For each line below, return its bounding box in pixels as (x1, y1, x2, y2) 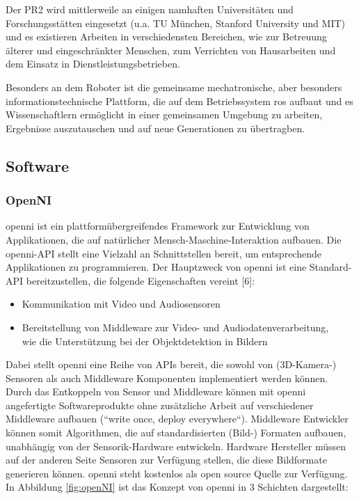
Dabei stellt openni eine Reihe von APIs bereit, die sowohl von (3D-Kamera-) (6, 357, 337, 372)
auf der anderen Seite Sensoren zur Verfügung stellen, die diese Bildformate (6, 452, 327, 467)
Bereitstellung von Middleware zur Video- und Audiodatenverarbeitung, (22, 319, 329, 334)
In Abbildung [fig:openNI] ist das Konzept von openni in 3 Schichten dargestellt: (6, 480, 349, 494)
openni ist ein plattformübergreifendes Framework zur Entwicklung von (6, 219, 310, 233)
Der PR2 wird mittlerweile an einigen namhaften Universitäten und (6, 2, 294, 16)
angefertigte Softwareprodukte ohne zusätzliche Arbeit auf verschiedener (6, 397, 314, 412)
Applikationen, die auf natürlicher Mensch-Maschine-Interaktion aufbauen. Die (6, 232, 342, 246)
